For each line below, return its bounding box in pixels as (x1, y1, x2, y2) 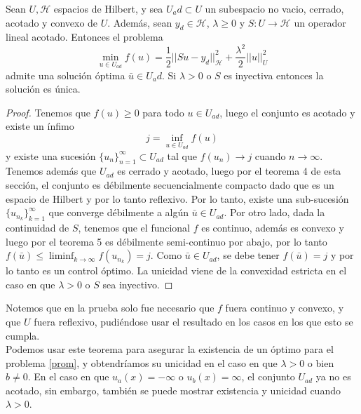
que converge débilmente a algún (48, 205, 189, 220)
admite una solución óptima (6, 67, 125, 82)
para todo (142, 105, 184, 119)
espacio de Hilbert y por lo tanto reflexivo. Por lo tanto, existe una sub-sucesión (6, 191, 349, 206)
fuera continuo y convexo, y (225, 300, 344, 315)
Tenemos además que (6, 163, 97, 178)
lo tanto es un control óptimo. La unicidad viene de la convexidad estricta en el (6, 263, 347, 278)
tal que (167, 148, 197, 163)
